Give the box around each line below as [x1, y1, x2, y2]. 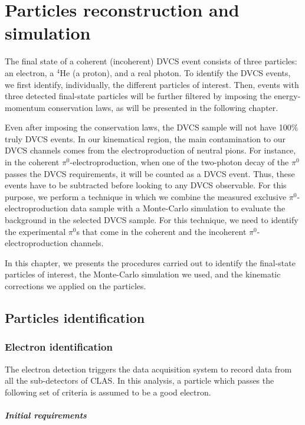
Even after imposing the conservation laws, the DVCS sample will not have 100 [5, 121, 291, 133]
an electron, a [5, 66, 54, 79]
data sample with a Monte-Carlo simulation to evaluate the [70, 202, 286, 214]
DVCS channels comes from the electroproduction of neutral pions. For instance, [5, 144, 296, 156]
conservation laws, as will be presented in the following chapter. [48, 101, 278, 113]
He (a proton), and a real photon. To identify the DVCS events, [60, 66, 291, 79]
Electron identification [5, 339, 113, 354]
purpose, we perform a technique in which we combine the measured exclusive [5, 190, 287, 202]
